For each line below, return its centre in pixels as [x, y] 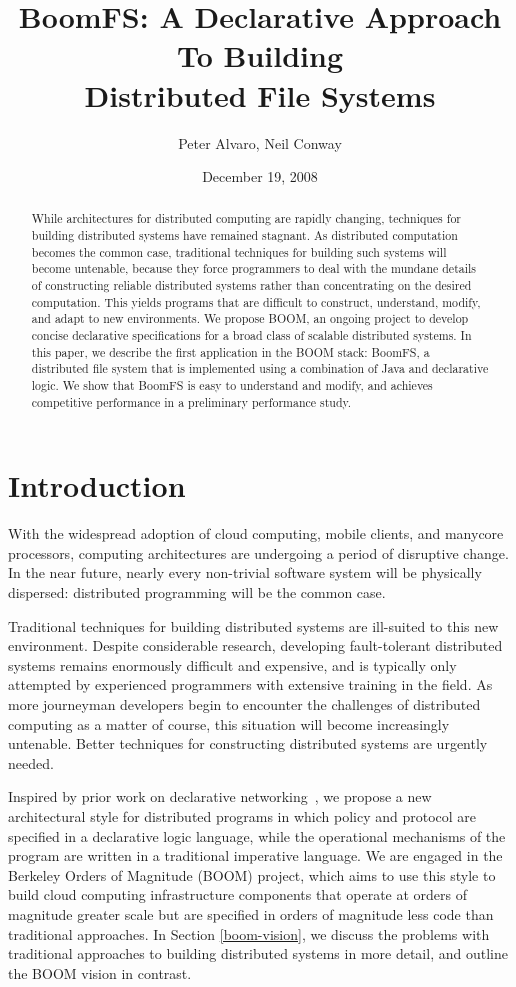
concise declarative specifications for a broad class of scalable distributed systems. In [251, 335]
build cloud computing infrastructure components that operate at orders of [238, 894]
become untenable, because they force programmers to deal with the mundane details [254, 268]
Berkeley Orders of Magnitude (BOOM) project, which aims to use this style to [252, 874]
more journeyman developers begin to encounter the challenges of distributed [244, 704]
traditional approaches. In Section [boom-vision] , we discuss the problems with [249, 933]
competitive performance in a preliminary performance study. [191, 401]
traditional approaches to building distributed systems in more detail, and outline [258, 953]
